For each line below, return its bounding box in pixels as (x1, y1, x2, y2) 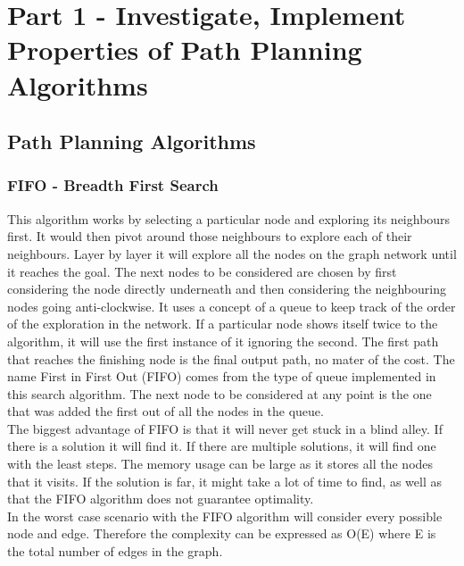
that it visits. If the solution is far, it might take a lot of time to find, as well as (7, 471, 442, 490)
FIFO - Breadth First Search (7, 174, 219, 196)
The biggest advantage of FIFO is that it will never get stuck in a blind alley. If (7, 419, 443, 437)
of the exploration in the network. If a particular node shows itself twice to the (7, 314, 438, 333)
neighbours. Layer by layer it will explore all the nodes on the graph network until (7, 244, 457, 262)
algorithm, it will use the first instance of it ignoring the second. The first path (7, 331, 439, 350)
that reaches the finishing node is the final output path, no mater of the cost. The (7, 349, 455, 368)
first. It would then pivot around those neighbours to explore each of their (7, 227, 412, 246)
